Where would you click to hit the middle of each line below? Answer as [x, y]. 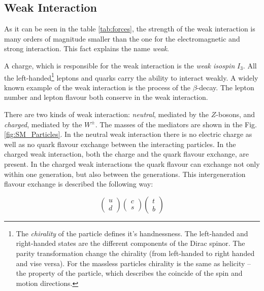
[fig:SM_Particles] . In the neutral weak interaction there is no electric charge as [128, 134]
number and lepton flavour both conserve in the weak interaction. [106, 97]
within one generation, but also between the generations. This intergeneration [125, 174]
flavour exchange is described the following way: [79, 184]
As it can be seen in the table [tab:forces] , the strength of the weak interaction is [130, 29]
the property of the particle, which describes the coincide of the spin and [129, 273]
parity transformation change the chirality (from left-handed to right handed [135, 253]
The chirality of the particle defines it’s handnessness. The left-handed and [132, 233]
